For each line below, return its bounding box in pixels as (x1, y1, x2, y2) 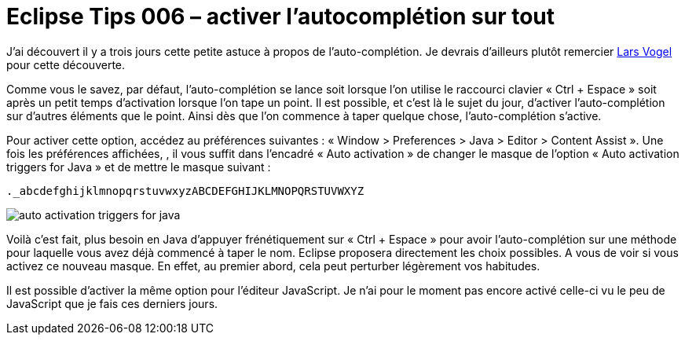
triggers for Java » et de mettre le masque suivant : (6, 159, 271, 174)
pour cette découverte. (6, 57, 126, 71)
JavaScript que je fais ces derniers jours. (6, 296, 218, 310)
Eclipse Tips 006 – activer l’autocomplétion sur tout (6, 3, 555, 30)
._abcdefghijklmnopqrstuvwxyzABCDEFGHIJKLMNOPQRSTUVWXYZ (6, 184, 364, 197)
